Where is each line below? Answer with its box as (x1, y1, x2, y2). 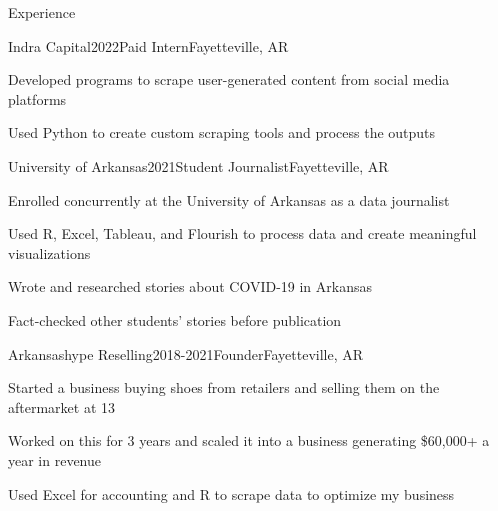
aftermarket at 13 (8, 396, 116, 417)
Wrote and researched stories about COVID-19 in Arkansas (8, 276, 372, 297)
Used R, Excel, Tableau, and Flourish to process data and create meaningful (8, 223, 477, 244)
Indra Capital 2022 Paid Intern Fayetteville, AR (8, 35, 289, 56)
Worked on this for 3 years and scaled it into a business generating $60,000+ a (8, 430, 490, 451)
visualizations (8, 242, 91, 263)
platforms (8, 88, 67, 109)
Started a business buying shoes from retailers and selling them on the (8, 377, 440, 398)
